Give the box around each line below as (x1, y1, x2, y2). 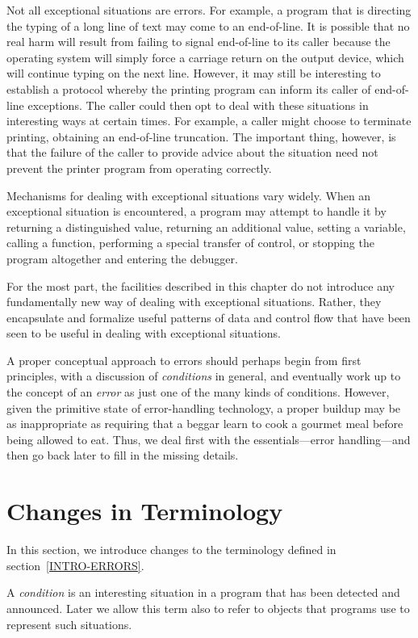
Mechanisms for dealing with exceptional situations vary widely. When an (6, 187, 371, 204)
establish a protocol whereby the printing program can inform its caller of (6, 80, 371, 97)
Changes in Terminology (6, 494, 283, 527)
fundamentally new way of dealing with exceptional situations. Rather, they (6, 293, 382, 310)
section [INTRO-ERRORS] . (6, 556, 144, 573)
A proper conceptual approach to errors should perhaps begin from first (6, 351, 362, 368)
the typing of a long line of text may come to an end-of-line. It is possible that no (6, 17, 410, 34)
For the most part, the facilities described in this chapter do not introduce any (6, 277, 395, 294)
